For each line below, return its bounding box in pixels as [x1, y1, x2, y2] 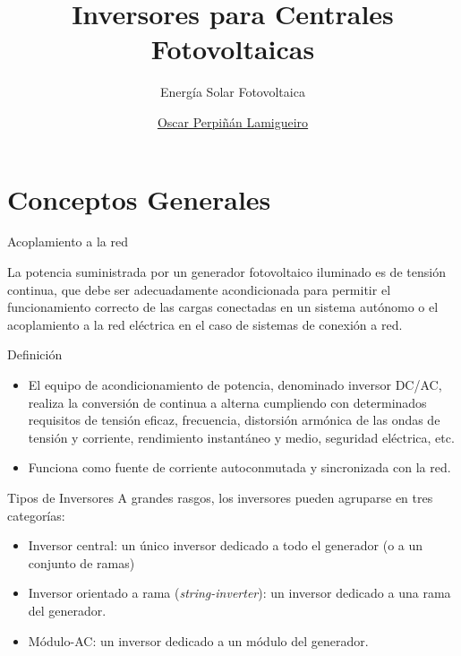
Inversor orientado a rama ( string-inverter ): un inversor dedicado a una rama [28, 583, 451, 602]
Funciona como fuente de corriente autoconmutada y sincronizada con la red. [28, 458, 451, 477]
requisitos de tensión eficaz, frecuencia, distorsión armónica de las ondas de [28, 410, 440, 429]
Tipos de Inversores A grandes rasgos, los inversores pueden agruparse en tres [7, 488, 433, 506]
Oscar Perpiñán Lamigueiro [157, 112, 309, 131]
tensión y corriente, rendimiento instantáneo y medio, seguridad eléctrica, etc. [28, 427, 455, 446]
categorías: [7, 505, 65, 524]
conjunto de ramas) [28, 553, 135, 572]
